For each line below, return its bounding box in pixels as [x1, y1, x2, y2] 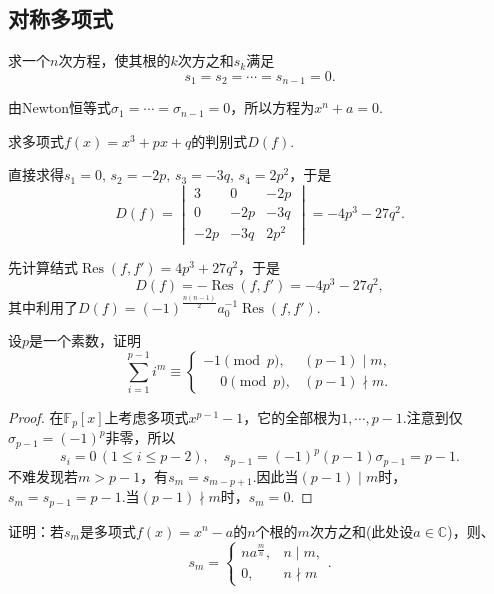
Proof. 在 [8, 406, 64, 427]
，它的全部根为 [243, 406, 342, 427]
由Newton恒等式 [8, 97, 112, 118]
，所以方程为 [230, 97, 315, 118]
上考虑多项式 [104, 406, 189, 427]
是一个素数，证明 [29, 330, 142, 351]
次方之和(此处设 [309, 520, 414, 541]
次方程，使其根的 [58, 50, 171, 71]
